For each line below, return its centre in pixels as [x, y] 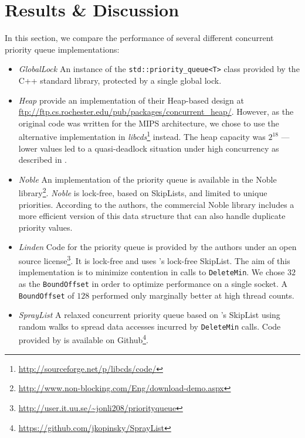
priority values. [45, 227]
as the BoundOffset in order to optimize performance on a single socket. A [153, 283]
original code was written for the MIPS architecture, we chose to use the [149, 123]
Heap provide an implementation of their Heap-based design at [131, 100]
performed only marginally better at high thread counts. [193, 295]
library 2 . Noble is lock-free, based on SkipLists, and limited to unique [143, 192]
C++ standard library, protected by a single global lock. [120, 80]
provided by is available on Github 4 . [83, 339]
